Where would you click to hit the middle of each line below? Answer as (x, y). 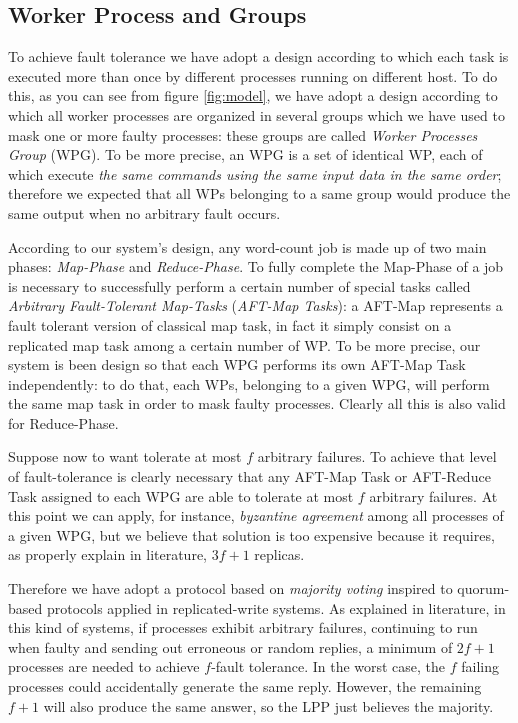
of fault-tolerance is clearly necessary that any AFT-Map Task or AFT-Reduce (249, 476)
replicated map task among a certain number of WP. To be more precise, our (244, 344)
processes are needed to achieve (104, 666)
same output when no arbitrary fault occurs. (144, 212)
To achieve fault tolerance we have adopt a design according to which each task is (258, 56)
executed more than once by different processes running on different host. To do (253, 75)
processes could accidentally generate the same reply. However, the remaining (245, 686)
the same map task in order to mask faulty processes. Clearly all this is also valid (257, 403)
